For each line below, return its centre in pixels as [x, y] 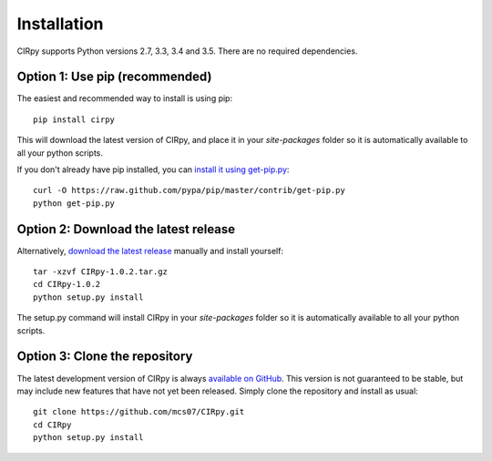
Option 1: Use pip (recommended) [114, 77]
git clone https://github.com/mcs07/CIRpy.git [139, 412]
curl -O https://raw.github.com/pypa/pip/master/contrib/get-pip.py [189, 190]
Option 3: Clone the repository [105, 357]
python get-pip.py [74, 203]
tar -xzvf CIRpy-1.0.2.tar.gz [101, 272]
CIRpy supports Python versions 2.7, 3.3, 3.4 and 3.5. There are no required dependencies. [187, 51]
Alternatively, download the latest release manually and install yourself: [150, 251]
